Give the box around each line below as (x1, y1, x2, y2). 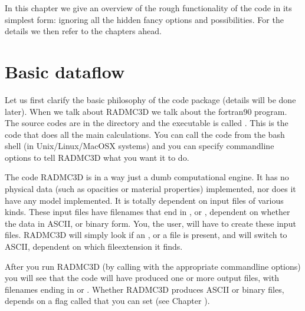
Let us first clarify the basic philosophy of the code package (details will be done (5, 93, 296, 105)
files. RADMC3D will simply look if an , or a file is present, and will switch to (5, 229, 287, 241)
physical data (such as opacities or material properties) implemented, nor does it (5, 183, 296, 195)
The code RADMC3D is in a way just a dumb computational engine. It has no (5, 171, 289, 183)
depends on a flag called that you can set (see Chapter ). (5, 295, 210, 307)
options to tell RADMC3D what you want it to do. (5, 151, 189, 163)
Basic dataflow (5, 59, 125, 83)
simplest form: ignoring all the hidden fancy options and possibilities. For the (5, 13, 284, 25)
